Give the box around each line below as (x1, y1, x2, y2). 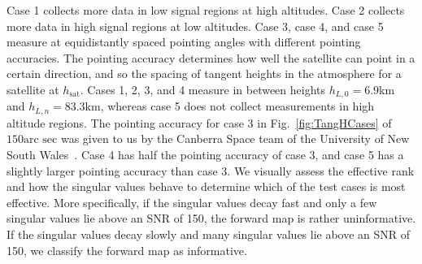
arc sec (24, 134, 58, 146)
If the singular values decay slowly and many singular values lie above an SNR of (7, 226, 411, 243)
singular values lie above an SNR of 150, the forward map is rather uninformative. (7, 210, 416, 227)
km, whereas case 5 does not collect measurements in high (85, 97, 375, 115)
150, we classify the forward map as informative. (7, 241, 247, 258)
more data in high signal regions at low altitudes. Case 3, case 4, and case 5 (7, 17, 384, 34)
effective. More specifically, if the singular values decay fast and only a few (7, 193, 377, 210)
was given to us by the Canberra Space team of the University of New (60, 130, 410, 147)
